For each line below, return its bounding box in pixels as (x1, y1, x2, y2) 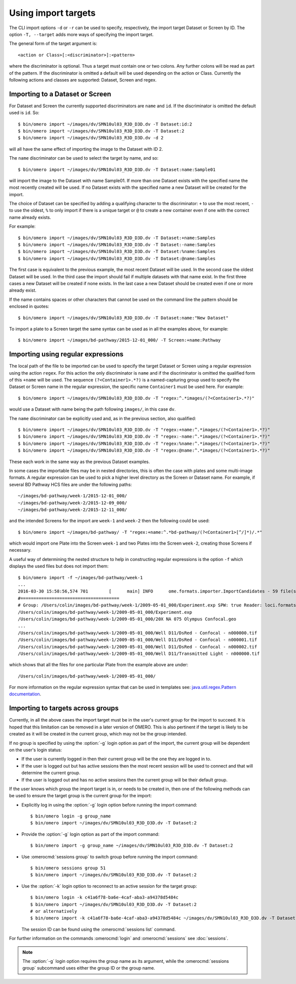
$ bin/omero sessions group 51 (30, 865, 106, 871)
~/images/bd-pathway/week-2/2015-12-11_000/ (18, 507, 128, 513)
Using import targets (9, 7, 96, 18)
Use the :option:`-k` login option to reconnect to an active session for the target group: (21, 883, 197, 889)
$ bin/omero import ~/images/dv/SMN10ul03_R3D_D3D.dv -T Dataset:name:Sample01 (18, 167, 216, 172)
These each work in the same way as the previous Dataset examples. (9, 459, 150, 465)
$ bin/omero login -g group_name (30, 813, 111, 819)
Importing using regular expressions (9, 350, 123, 358)
